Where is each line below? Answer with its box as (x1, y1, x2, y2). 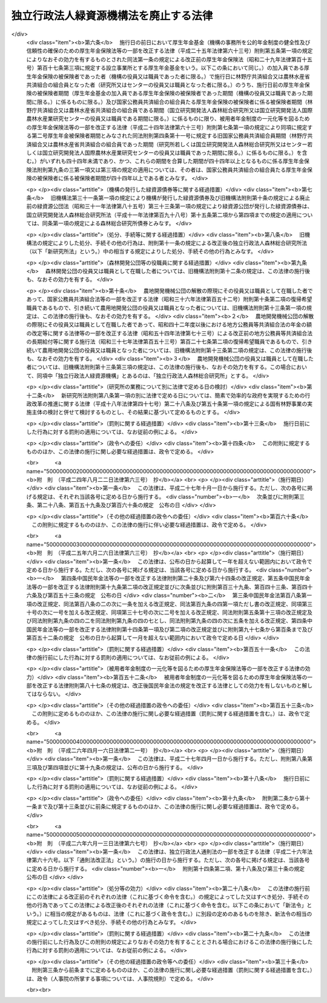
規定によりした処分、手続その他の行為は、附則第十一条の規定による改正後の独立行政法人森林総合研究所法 (42, 239, 308, 246)
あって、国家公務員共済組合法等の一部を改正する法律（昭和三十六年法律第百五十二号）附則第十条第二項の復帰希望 (26, 295, 312, 303)
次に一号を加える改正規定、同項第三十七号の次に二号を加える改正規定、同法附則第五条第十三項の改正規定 (42, 609, 308, 616)
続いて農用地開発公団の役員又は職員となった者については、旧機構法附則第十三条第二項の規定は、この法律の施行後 (26, 346, 312, 354)
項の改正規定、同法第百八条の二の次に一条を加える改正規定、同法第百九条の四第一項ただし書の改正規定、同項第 (26, 600, 308, 607)
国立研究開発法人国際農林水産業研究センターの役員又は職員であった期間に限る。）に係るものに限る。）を (42, 149, 302, 157)
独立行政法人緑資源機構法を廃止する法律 (11, 9, 213, 22)
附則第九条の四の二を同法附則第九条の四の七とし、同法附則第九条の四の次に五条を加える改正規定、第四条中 (42, 617, 313, 624)
